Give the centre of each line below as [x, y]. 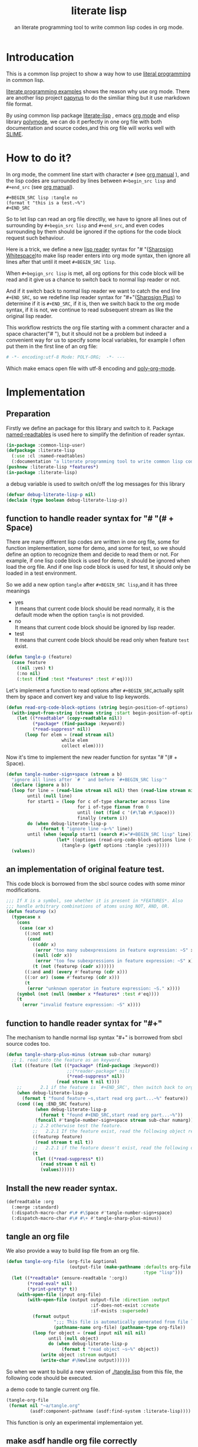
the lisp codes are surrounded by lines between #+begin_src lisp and [91, 181]
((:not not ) [39, 934]
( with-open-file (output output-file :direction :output [98, 1300]
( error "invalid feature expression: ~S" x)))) [81, 1005]
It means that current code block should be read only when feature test [102, 640]
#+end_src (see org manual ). [40, 186]
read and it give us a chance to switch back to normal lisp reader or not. [93, 279]
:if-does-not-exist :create [125, 1305]
